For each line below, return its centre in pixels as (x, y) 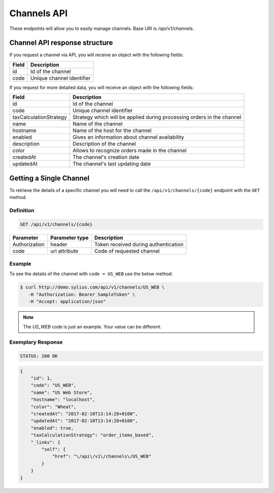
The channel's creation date (106, 157)
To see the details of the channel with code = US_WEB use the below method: (91, 274)
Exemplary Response (36, 342)
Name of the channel (98, 124)
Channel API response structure (61, 43)
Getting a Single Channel (49, 178)
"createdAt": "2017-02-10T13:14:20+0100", (84, 414)
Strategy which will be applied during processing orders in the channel (157, 117)
